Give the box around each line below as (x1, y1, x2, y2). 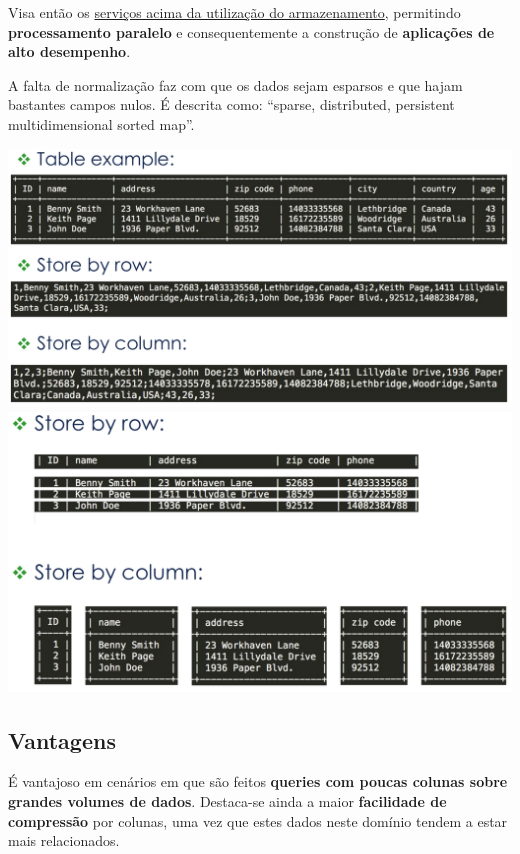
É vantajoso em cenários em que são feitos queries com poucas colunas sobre (8, 771, 508, 792)
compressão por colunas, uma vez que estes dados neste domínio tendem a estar (8, 810, 508, 831)
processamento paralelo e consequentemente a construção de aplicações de (8, 21, 495, 42)
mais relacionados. (8, 830, 120, 851)
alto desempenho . (8, 41, 131, 62)
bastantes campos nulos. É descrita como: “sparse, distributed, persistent (8, 94, 455, 115)
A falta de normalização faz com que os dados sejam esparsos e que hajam (8, 74, 463, 95)
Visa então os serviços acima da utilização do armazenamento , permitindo (8, 2, 461, 22)
